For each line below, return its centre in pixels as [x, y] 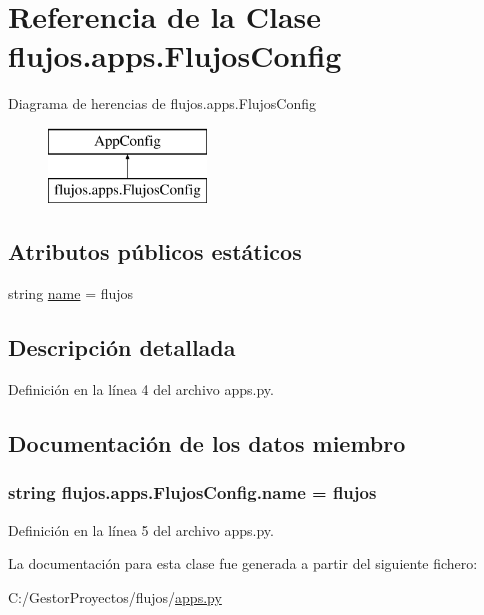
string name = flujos [71, 293]
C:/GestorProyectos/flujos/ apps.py [115, 596]
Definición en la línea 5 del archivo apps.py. [141, 529]
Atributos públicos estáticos [155, 251]
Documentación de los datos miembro [207, 443]
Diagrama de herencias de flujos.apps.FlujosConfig [162, 103]
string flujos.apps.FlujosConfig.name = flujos [192, 492]
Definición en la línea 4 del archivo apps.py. [141, 389]
